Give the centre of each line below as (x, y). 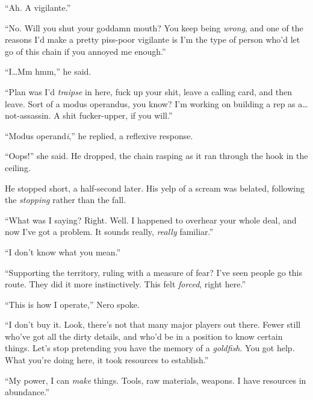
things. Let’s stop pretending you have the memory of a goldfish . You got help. (150, 348)
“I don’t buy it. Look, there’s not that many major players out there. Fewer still (153, 324)
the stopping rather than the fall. (66, 200)
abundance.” (27, 392)
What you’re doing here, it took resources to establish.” (107, 360)
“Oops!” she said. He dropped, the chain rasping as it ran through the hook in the (156, 156)
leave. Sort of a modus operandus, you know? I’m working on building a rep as (150, 103)
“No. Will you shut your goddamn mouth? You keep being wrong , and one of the (154, 27)
